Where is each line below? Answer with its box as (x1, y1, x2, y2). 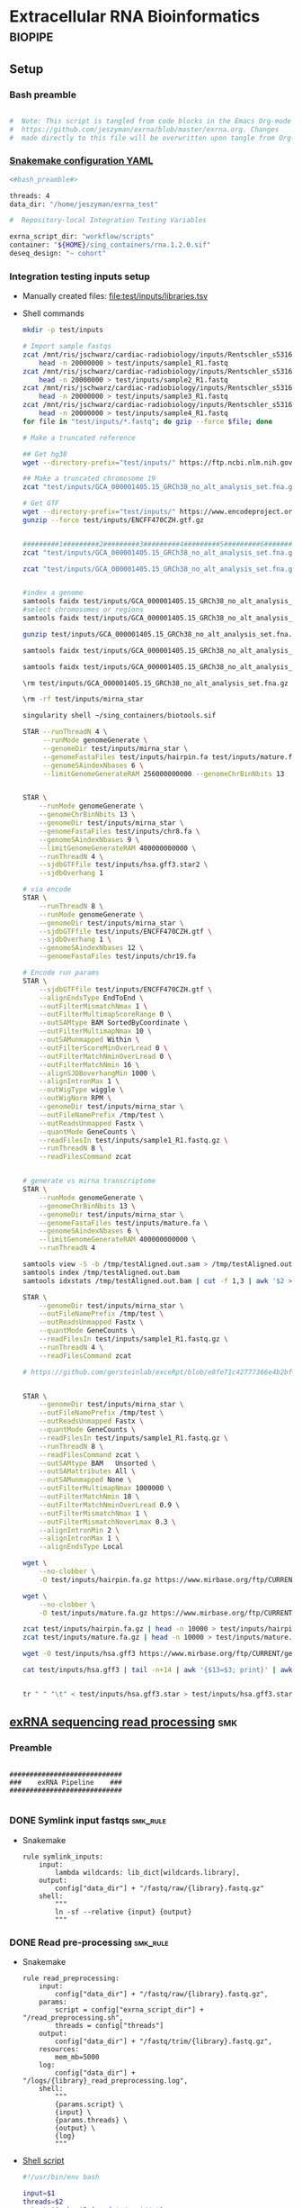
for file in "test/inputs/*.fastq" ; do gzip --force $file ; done (22, 417, 272, 426)
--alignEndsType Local (39, 1543, 124, 1552)
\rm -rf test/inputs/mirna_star (22, 695, 144, 704)
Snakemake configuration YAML (9, 155, 154, 167)
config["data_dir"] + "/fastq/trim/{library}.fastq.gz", (55, 2037, 272, 2046)
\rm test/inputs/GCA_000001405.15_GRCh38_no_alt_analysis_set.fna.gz (22, 678, 289, 688)
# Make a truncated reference (22, 433, 137, 442)
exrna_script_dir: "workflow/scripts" (9, 232, 155, 241)
